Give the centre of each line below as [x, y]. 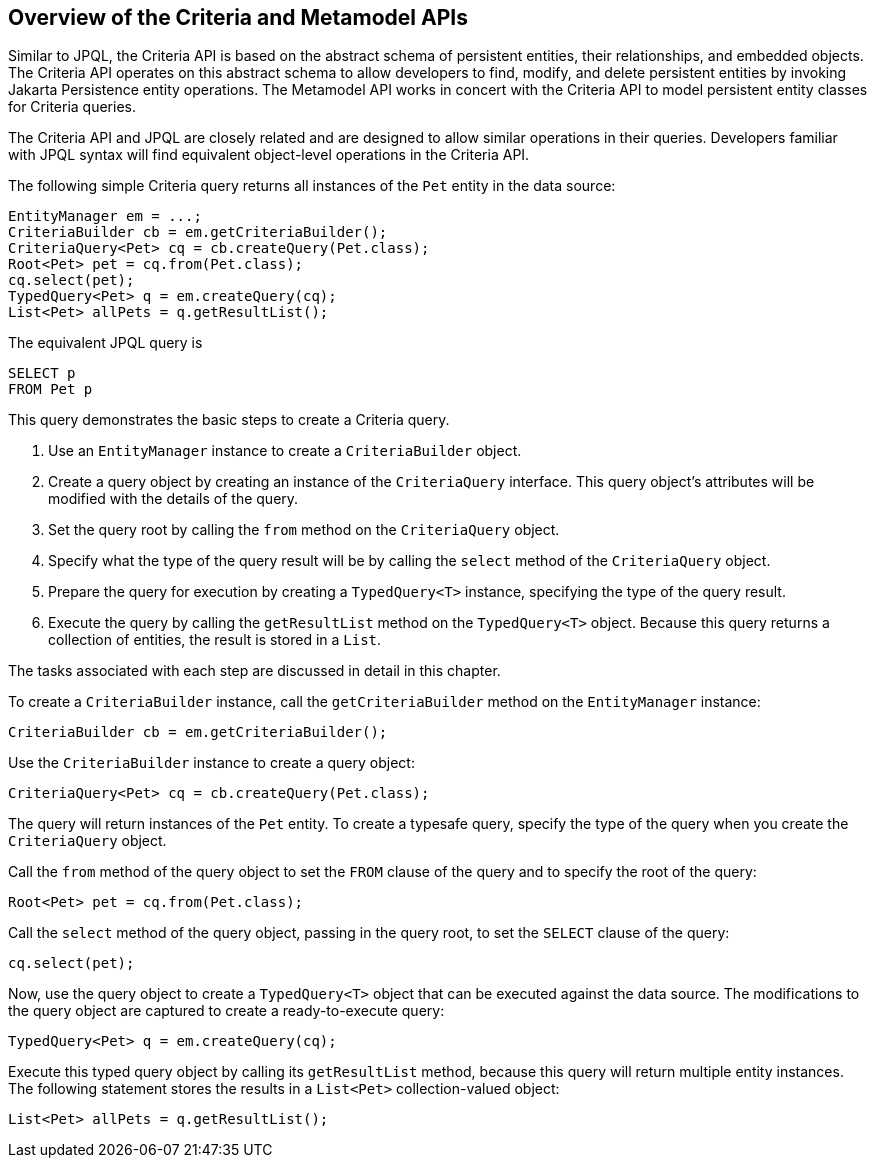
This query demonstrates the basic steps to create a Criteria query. [229, 420]
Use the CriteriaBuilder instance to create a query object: [211, 763]
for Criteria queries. [72, 107]
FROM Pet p [50, 389]
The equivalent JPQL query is [105, 343]
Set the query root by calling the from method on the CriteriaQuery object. [304, 530]
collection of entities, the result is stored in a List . [215, 640]
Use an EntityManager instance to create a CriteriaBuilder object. [285, 451]
